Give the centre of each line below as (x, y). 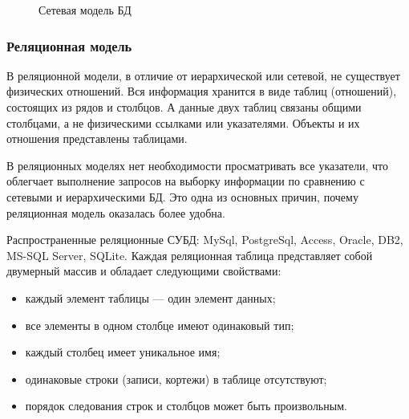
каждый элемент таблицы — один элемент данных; (150, 297)
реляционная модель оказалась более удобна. (116, 212)
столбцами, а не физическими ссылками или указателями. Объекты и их (183, 122)
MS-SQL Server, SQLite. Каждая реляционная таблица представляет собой (190, 255)
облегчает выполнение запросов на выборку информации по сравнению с (186, 181)
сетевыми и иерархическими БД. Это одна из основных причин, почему (182, 196)
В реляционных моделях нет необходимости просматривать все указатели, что (197, 165)
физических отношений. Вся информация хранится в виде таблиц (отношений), (202, 91)
